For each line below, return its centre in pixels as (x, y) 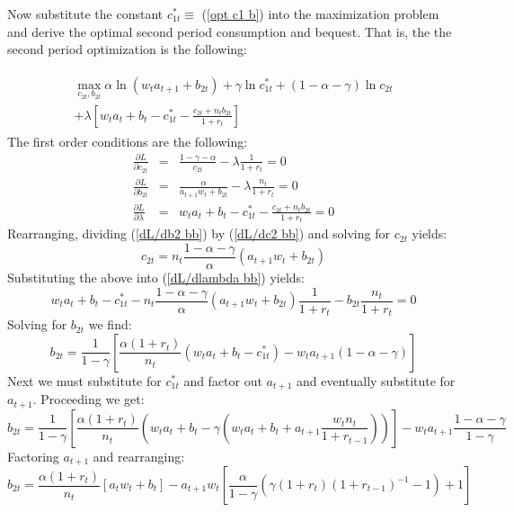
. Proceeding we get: (89, 399)
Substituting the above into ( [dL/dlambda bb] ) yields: (156, 277)
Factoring (33, 456)
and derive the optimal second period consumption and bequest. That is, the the (230, 31)
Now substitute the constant (85, 13)
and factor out (223, 380)
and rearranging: (139, 456)
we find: (110, 324)
